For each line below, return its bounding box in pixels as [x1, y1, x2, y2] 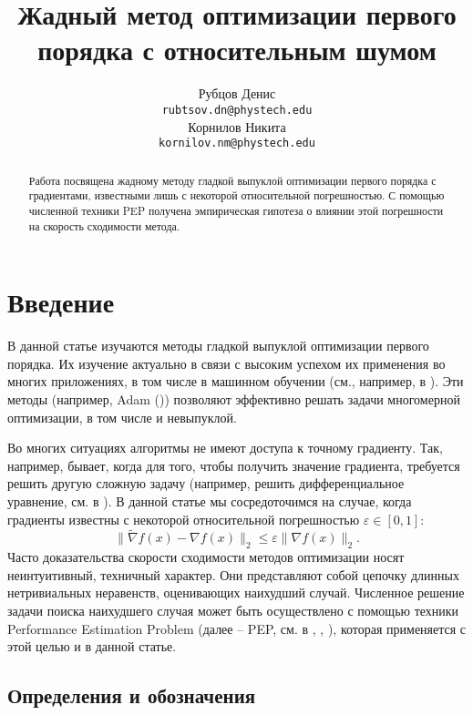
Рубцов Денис [198, 84, 276, 103]
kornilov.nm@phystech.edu [159, 137, 315, 150]
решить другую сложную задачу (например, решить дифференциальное [7, 474, 405, 493]
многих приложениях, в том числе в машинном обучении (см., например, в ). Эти [7, 372, 464, 391]
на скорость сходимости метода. [28, 218, 180, 233]
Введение [7, 283, 115, 321]
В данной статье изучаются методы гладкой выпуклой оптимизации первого [7, 336, 429, 355]
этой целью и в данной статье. [7, 637, 177, 656]
